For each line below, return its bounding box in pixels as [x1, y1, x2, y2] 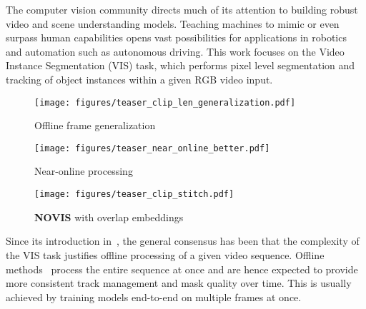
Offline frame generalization [34, 118, 156, 133]
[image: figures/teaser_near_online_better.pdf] [34, 143, 270, 153]
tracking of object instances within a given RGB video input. [6, 71, 273, 86]
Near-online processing [34, 163, 133, 178]
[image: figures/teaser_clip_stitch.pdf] [34, 189, 234, 200]
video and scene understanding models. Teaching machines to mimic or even [6, 16, 340, 31]
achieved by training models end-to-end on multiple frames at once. [6, 289, 302, 304]
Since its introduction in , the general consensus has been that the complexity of [6, 233, 360, 248]
